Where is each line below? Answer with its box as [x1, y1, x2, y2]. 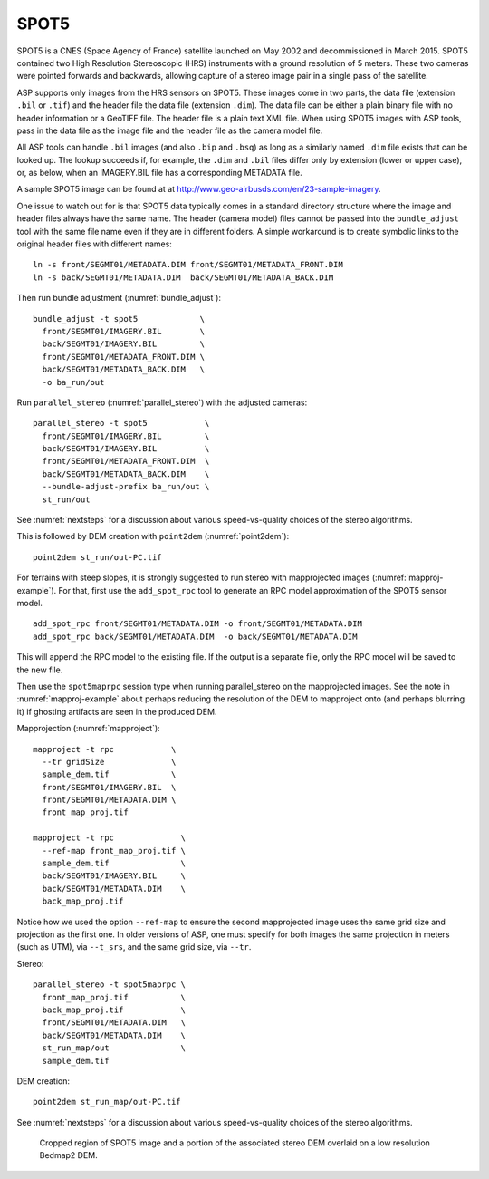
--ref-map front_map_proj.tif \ [42, 846, 186, 855]
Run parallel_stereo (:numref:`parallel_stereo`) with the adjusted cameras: [16, 397, 308, 408]
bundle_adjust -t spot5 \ [33, 314, 206, 324]
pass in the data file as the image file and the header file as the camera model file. [16, 125, 323, 136]
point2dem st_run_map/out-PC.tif [33, 1097, 181, 1107]
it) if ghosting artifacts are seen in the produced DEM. [16, 706, 217, 717]
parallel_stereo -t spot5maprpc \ [33, 980, 186, 990]
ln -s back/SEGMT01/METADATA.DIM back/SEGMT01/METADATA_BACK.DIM [33, 272, 334, 283]
